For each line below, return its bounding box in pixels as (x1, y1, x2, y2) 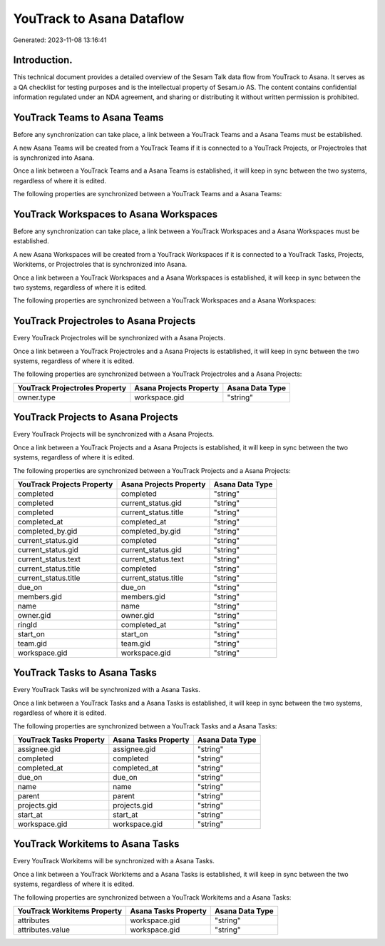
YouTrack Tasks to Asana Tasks (13, 667, 157, 679)
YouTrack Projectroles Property (17, 382, 127, 392)
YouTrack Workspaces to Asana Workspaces (13, 208, 218, 220)
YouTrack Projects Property (17, 479, 113, 489)
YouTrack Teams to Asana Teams (13, 111, 164, 124)
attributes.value (17, 925, 71, 935)
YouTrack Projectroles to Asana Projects (13, 315, 196, 327)
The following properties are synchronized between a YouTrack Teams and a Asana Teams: (13, 190, 282, 198)
